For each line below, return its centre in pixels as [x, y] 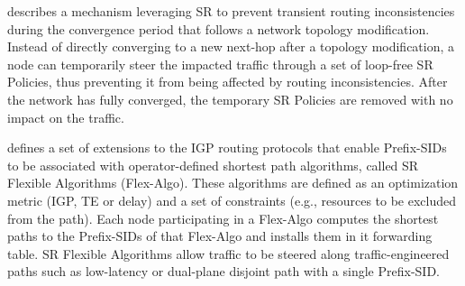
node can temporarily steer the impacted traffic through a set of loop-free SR [220, 64]
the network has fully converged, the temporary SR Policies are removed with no [230, 99]
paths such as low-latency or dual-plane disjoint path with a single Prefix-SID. [223, 271]
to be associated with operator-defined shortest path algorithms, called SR [213, 165]
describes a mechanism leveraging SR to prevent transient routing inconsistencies [231, 11]
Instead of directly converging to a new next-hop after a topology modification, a [231, 46]
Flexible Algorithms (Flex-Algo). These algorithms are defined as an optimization [233, 183]
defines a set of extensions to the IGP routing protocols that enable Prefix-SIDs [227, 148]
